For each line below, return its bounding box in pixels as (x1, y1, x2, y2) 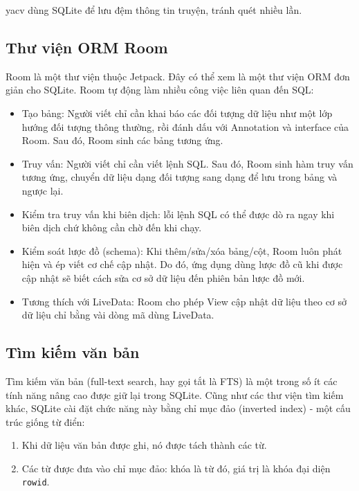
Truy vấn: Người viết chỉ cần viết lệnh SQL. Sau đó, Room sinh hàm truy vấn (21, 156, 353, 170)
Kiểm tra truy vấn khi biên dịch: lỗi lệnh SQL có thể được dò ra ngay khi (21, 206, 335, 221)
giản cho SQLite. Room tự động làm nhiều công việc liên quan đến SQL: (6, 82, 314, 97)
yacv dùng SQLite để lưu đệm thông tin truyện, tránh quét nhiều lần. (6, 3, 302, 17)
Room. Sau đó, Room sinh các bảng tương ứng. (21, 133, 223, 148)
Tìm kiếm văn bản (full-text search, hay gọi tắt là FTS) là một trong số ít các (6, 373, 338, 388)
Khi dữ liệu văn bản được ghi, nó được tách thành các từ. (21, 438, 267, 452)
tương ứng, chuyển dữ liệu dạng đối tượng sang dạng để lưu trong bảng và (21, 170, 338, 184)
